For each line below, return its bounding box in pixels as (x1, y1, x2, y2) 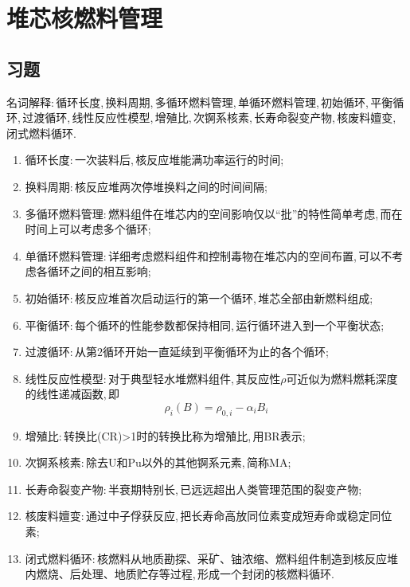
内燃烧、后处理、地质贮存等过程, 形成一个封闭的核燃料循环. (25, 565, 334, 582)
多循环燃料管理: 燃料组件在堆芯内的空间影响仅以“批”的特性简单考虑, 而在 (25, 205, 403, 221)
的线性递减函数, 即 (25, 385, 120, 402)
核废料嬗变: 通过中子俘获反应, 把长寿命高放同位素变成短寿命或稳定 (25, 507, 370, 524)
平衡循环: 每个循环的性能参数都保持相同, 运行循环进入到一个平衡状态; (25, 316, 385, 333)
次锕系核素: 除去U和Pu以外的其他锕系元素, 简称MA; (25, 454, 291, 471)
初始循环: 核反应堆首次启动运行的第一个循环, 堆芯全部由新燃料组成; (25, 289, 373, 306)
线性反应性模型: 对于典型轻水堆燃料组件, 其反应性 (25, 370, 281, 386)
